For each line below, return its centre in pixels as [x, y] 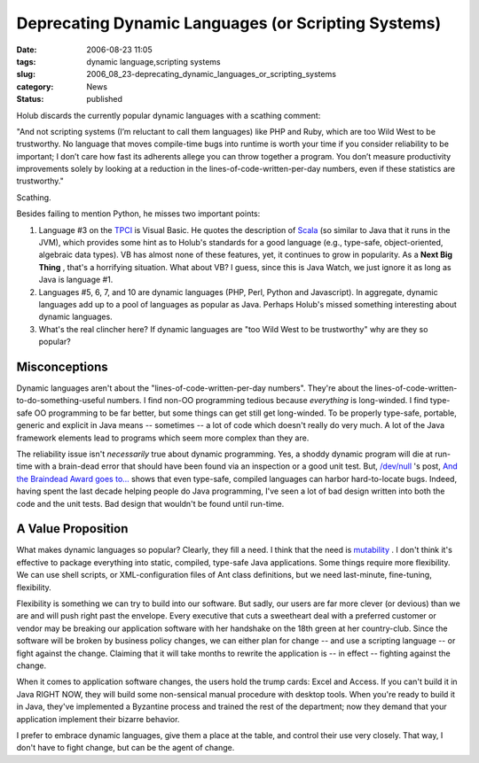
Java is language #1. [76, 280]
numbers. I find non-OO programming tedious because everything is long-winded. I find [267, 401]
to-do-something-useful [61, 401]
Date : [27, 50]
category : [35, 86]
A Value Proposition [72, 529]
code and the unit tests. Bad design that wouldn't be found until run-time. [150, 503]
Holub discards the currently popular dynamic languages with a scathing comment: [169, 115]
